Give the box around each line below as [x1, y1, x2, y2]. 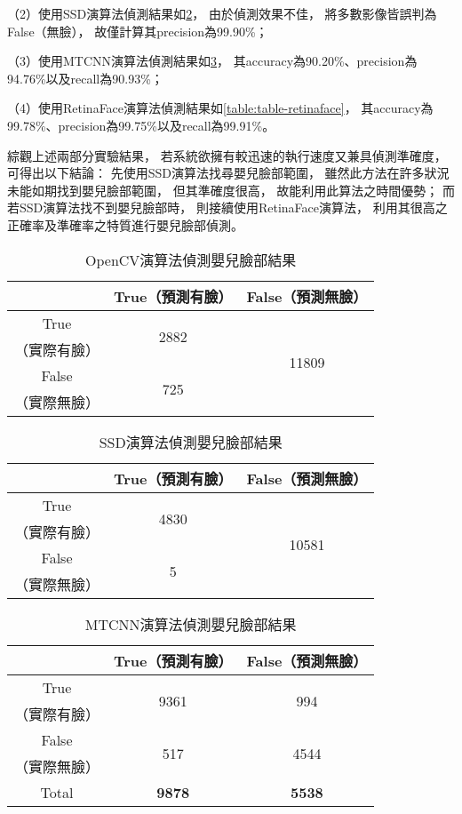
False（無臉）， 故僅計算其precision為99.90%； [7, 21, 268, 40]
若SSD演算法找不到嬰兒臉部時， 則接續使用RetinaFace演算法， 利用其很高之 [7, 198, 448, 217]
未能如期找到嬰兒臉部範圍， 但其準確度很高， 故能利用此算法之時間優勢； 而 [7, 180, 455, 199]
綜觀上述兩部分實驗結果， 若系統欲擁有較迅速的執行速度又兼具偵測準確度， [7, 146, 447, 164]
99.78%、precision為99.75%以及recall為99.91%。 [7, 116, 275, 134]
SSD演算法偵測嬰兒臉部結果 [99, 431, 283, 452]
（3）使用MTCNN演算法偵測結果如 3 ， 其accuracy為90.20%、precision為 [7, 52, 418, 70]
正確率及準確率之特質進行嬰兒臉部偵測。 [7, 215, 243, 234]
